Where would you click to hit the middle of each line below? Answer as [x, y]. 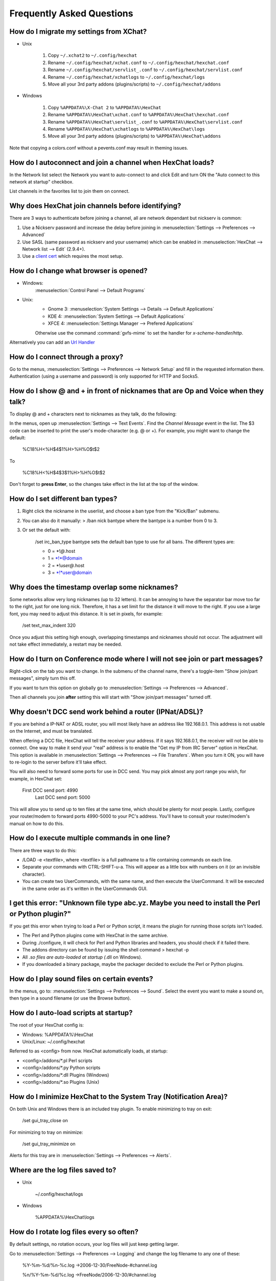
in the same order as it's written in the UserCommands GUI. [85, 889]
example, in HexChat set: [36, 778]
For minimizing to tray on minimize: [46, 1132]
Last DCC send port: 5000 [63, 797]
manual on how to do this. [37, 823]
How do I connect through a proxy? [66, 357]
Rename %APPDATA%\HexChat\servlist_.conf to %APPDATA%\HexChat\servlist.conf [145, 122]
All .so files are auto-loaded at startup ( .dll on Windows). [82, 957]
